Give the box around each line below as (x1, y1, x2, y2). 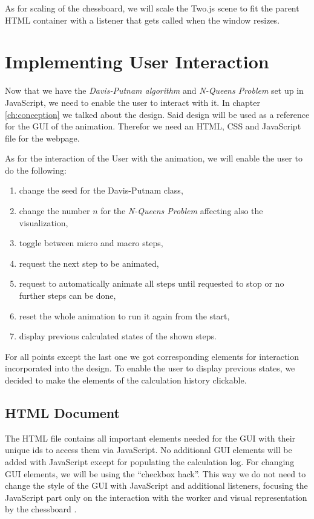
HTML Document (5, 403, 120, 422)
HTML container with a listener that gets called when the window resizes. (5, 13, 280, 26)
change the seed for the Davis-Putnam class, (19, 184, 183, 197)
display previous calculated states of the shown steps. (19, 330, 217, 342)
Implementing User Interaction (5, 49, 269, 74)
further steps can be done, (19, 289, 116, 302)
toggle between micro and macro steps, (19, 237, 163, 249)
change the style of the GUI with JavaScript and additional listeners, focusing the (5, 479, 308, 492)
